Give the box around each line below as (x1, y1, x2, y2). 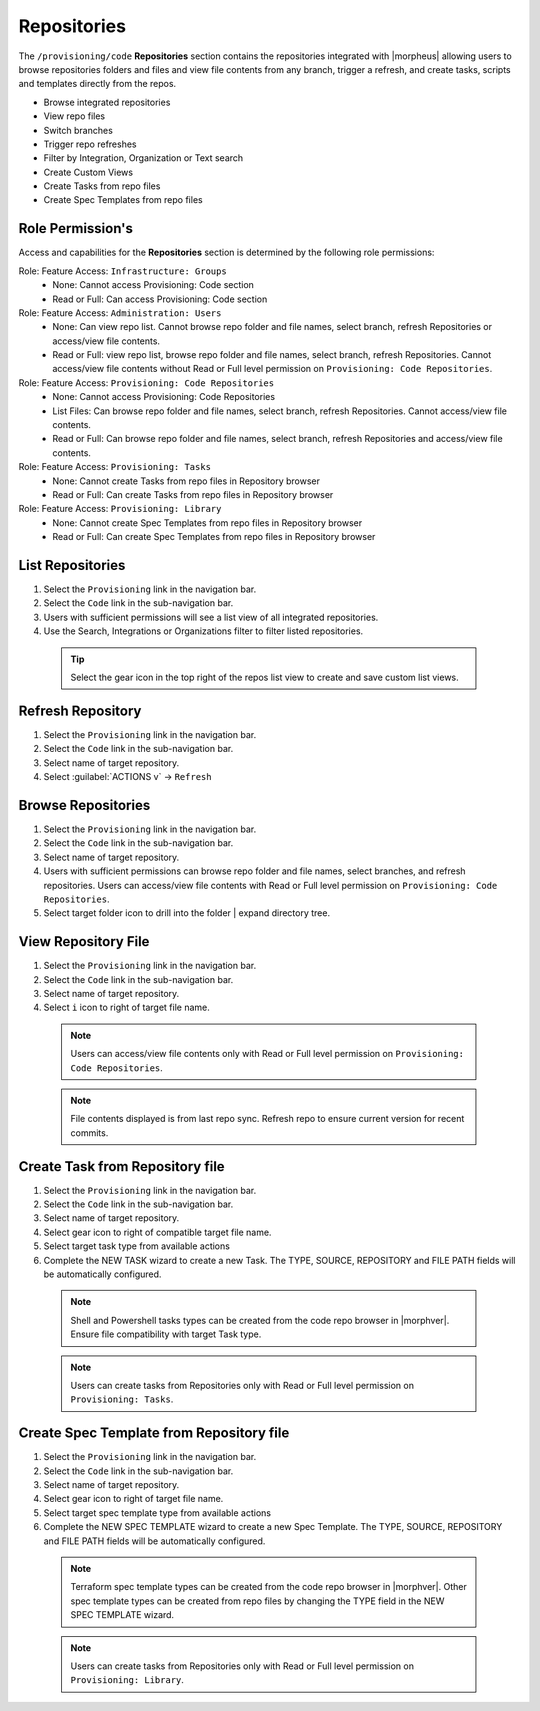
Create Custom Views (43, 166, 134, 178)
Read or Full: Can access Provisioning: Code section (52, 293, 268, 305)
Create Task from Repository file (18, 1158, 225, 1175)
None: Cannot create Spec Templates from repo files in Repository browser (52, 516, 363, 529)
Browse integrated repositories (43, 96, 171, 108)
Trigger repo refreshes (43, 138, 137, 150)
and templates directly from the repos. (18, 78, 177, 90)
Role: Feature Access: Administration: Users (18, 306, 222, 319)
